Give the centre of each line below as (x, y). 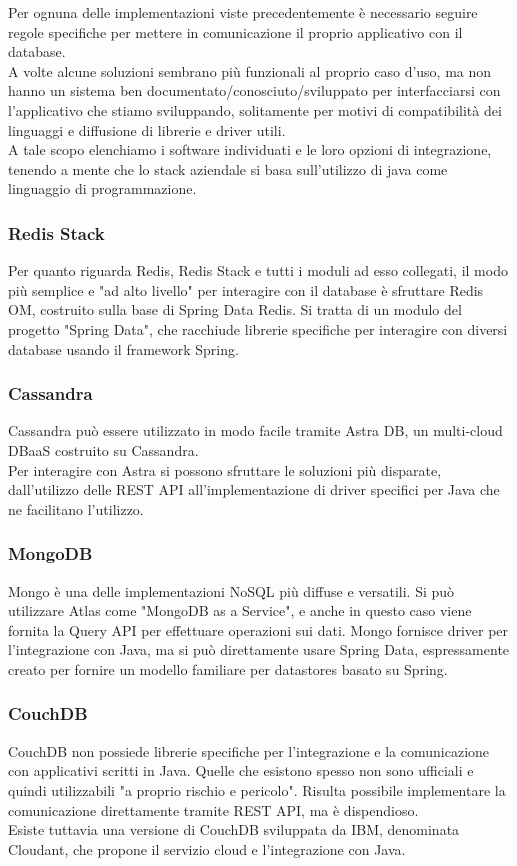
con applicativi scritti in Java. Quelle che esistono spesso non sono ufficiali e (241, 770)
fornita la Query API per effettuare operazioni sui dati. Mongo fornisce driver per (258, 629)
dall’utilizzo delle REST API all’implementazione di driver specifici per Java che (254, 489)
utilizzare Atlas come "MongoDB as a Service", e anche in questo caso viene (240, 610)
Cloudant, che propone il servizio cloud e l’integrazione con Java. (207, 848)
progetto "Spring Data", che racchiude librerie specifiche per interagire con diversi (258, 328)
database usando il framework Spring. (123, 348)
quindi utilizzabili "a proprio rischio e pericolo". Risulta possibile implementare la (257, 789)
